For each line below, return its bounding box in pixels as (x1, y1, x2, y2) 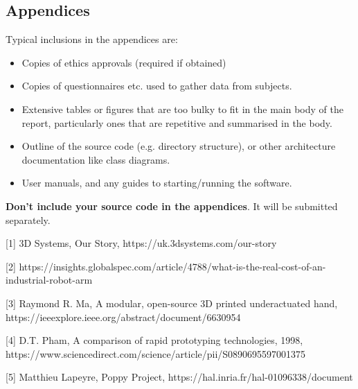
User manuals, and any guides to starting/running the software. (21, 175, 292, 190)
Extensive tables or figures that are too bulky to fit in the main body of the (21, 101, 343, 116)
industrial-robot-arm (6, 273, 93, 287)
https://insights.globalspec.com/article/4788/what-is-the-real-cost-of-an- (19, 259, 326, 273)
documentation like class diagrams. (21, 152, 170, 166)
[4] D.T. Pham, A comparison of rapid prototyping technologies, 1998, (6, 333, 303, 347)
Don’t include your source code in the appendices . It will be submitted (6, 198, 338, 213)
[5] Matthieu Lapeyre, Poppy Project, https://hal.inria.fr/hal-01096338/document (6, 370, 353, 384)
